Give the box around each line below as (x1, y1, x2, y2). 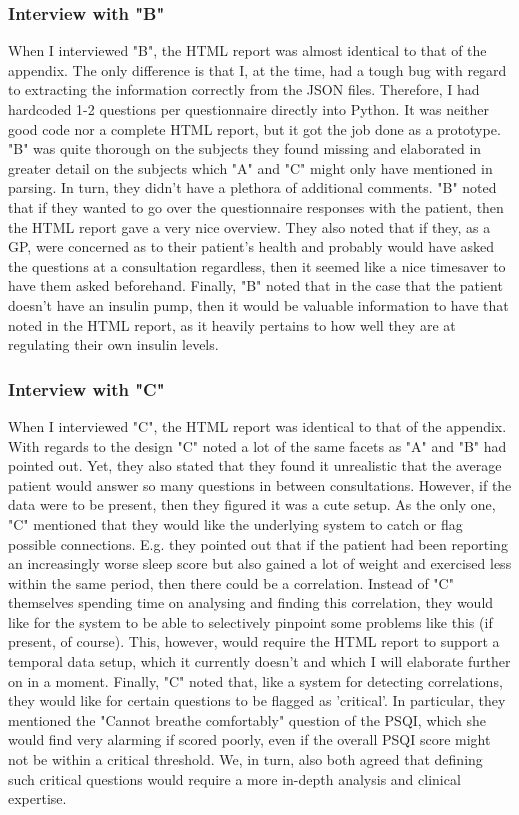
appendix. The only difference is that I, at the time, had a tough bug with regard (8, 59, 507, 80)
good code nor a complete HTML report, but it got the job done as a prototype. (8, 118, 501, 139)
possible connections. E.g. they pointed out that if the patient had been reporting (8, 533, 508, 554)
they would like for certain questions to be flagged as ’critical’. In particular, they (8, 690, 506, 711)
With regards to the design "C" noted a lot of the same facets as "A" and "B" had (8, 435, 507, 456)
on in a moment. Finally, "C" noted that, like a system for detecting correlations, (8, 670, 503, 691)
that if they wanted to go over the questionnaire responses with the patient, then (8, 196, 504, 217)
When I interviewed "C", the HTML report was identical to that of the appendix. (8, 415, 507, 436)
